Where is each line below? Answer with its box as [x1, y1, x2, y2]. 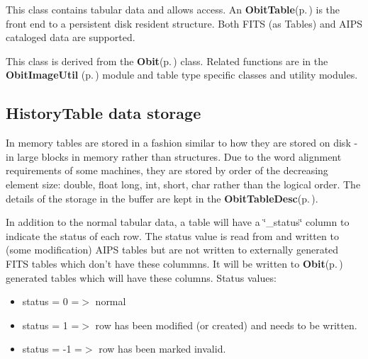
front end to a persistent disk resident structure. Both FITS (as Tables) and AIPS [6, 16, 362, 30]
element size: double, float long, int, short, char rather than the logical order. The [6, 176, 361, 191]
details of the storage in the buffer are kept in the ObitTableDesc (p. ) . [6, 190, 318, 205]
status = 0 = [22, 294, 79, 309]
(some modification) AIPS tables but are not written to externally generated [6, 242, 339, 257]
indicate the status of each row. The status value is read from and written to [6, 228, 339, 243]
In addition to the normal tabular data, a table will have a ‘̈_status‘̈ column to [6, 215, 350, 229]
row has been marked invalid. [99, 341, 226, 356]
